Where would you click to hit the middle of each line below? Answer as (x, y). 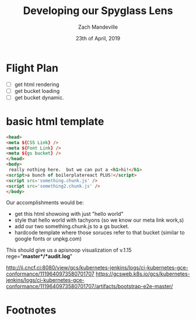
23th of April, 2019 (98, 38)
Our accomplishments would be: (45, 202)
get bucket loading (37, 91)
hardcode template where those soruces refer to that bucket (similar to (99, 233)
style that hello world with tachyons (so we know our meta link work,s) (99, 220)
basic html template (55, 122)
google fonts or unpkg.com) (48, 239)
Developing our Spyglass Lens (98, 11)
